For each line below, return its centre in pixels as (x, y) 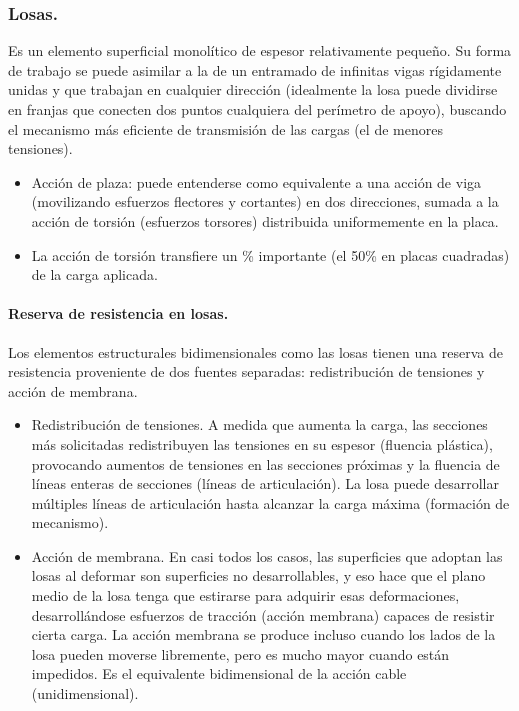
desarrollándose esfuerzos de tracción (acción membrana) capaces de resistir (263, 614)
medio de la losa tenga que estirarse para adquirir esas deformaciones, (245, 595)
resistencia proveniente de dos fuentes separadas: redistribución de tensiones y (246, 371)
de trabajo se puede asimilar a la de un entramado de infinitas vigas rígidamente (255, 69)
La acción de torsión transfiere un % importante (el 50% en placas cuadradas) (270, 254)
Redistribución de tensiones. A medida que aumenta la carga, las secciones (259, 424)
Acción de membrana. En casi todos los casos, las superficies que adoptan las (267, 555)
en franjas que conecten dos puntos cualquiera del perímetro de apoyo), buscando (257, 109)
